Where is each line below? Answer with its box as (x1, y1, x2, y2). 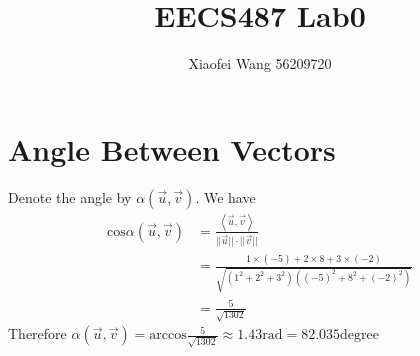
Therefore (8, 323, 67, 344)
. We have (195, 186, 256, 207)
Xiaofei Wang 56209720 (188, 53, 332, 74)
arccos (149, 328, 187, 343)
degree (340, 328, 379, 343)
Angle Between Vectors (8, 128, 336, 169)
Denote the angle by (8, 186, 132, 207)
